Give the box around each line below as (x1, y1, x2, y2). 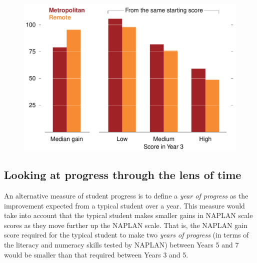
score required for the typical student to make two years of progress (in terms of (4, 229, 249, 240)
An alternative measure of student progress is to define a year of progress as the (4, 190, 248, 200)
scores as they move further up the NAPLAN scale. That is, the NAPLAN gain (4, 219, 247, 230)
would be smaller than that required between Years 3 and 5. (4, 249, 188, 259)
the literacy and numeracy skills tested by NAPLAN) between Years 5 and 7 (4, 239, 239, 249)
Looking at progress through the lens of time (4, 167, 241, 182)
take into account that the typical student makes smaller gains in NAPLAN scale (4, 210, 253, 220)
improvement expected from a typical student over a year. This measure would (4, 200, 245, 210)
